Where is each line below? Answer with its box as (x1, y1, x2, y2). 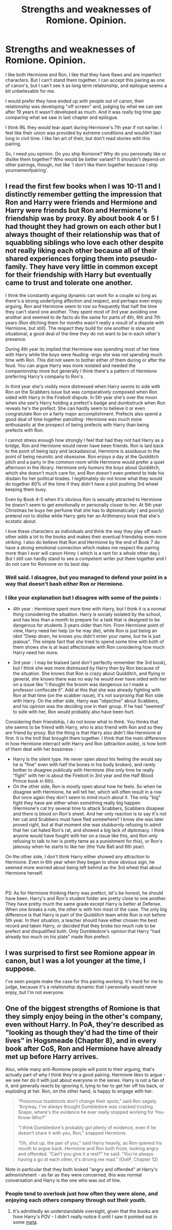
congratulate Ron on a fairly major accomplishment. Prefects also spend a (5, 410, 162, 417)
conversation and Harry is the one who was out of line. (5, 1177, 122, 1183)
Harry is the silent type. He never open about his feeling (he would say (12, 756, 162, 762)
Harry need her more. (12, 649, 59, 655)
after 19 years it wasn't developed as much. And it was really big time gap (5, 109, 161, 115)
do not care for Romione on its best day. (5, 561, 90, 567)
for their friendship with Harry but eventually (5, 270, 152, 279)
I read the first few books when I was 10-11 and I (5, 182, 161, 191)
